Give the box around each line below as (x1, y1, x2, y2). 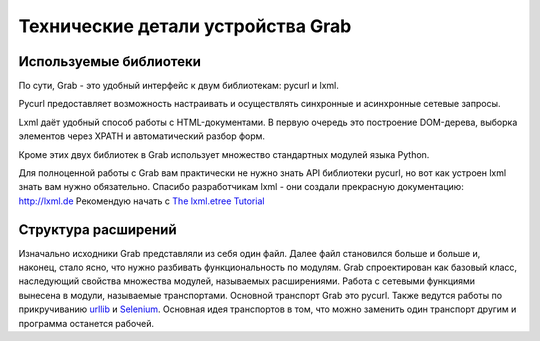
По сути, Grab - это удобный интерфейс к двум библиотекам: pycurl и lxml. (18, 80, 340, 92)
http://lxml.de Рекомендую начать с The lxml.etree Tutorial (18, 195, 265, 207)
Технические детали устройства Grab (18, 15, 352, 37)
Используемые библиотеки (18, 53, 202, 70)
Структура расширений (18, 221, 177, 238)
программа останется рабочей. (18, 317, 155, 329)
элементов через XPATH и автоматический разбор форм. (18, 130, 265, 142)
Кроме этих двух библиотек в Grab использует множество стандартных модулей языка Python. (18, 148, 430, 160)
